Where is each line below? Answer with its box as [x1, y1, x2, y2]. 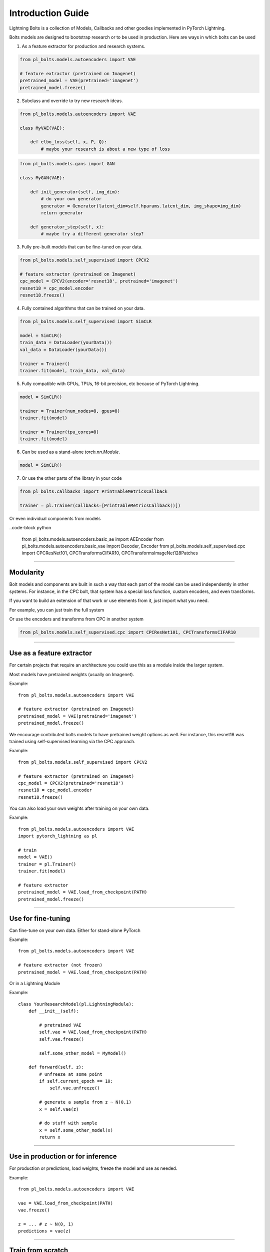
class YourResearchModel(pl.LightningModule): [18, 1001, 134, 1007]
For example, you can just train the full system [9, 606, 104, 613]
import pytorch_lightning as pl [18, 833, 97, 839]
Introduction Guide [9, 8, 89, 19]
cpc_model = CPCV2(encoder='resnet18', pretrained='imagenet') [19, 278, 178, 284]
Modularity [9, 568, 44, 577]
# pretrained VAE [39, 1022, 82, 1028]
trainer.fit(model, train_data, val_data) [19, 368, 125, 373]
